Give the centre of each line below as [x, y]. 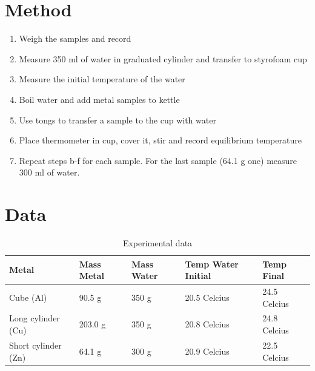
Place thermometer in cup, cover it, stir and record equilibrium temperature [160, 140]
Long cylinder [35, 318]
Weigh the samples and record [75, 38]
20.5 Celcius [207, 297]
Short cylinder [35, 345]
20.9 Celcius [207, 351]
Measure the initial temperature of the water [102, 79]
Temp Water [212, 264]
